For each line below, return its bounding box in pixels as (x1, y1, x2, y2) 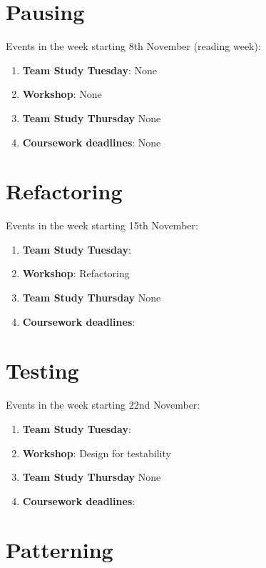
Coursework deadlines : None (22, 134, 161, 149)
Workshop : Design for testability (22, 445, 171, 460)
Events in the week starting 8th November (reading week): (6, 39, 261, 54)
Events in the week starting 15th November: (6, 218, 198, 233)
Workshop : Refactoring (22, 266, 130, 281)
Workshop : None (22, 86, 102, 101)
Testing (6, 356, 79, 385)
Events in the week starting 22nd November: (6, 397, 200, 412)
